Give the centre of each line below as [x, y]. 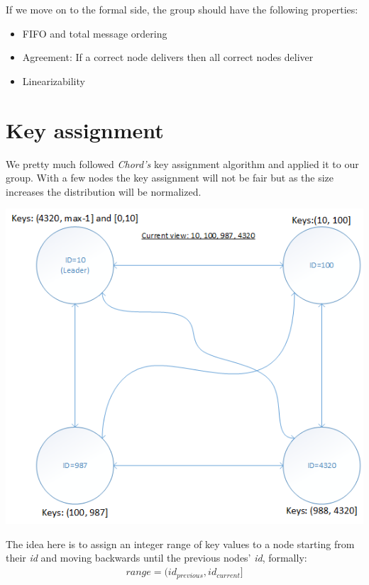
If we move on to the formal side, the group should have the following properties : [182, 9]
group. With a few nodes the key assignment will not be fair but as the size [170, 178]
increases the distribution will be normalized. [104, 191]
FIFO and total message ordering [95, 33]
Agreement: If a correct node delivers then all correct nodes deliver [168, 57]
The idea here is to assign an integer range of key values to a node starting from [180, 544]
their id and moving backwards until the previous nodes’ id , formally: [156, 558]
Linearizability [54, 80]
